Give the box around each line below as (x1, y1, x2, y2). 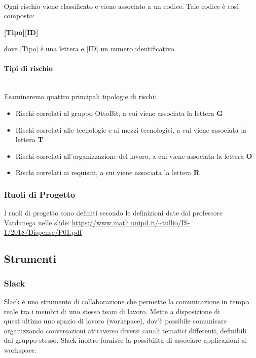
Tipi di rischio (4, 63, 53, 73)
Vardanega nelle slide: (4, 217, 70, 227)
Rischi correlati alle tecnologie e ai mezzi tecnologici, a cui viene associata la (15, 124, 247, 135)
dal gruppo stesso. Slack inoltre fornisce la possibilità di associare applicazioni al (4, 335, 247, 345)
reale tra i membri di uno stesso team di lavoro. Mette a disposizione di (4, 306, 220, 316)
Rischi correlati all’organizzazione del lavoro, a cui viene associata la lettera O (15, 150, 253, 161)
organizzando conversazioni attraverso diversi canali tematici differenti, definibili (4, 325, 247, 335)
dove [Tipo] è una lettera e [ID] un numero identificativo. (4, 43, 176, 54)
